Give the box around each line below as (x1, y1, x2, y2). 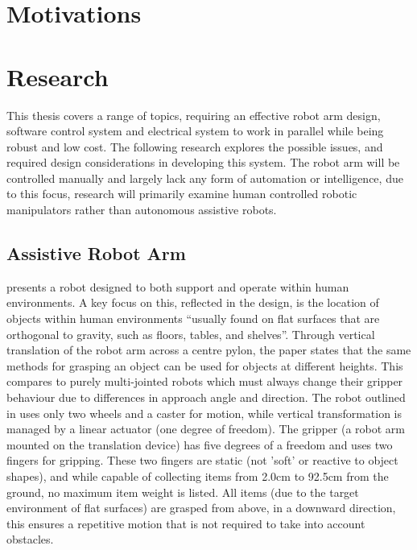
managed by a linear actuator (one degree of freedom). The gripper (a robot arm (6, 420, 405, 437)
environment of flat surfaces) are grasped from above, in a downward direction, (6, 499, 396, 516)
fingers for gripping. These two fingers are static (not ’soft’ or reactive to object (6, 452, 398, 469)
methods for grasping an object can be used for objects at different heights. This (6, 357, 403, 374)
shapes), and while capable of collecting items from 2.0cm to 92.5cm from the (6, 467, 389, 484)
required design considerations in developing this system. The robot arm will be (6, 154, 400, 171)
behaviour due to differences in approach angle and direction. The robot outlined (6, 389, 406, 406)
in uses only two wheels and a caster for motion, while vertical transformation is (6, 404, 403, 421)
